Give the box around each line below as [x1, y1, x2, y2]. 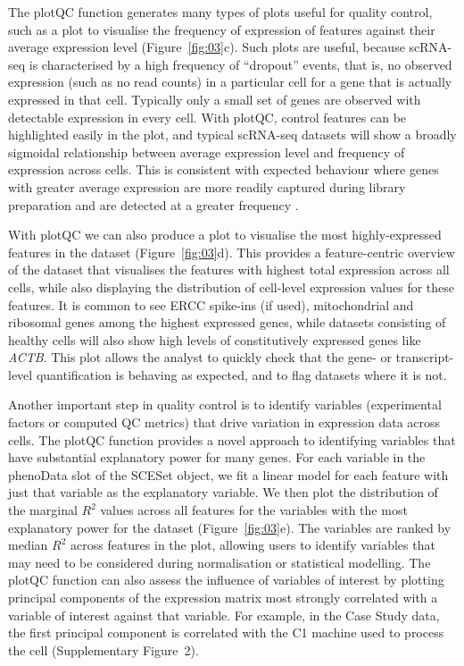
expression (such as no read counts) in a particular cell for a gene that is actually [8, 72, 452, 91]
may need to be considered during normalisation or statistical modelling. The [8, 552, 431, 571]
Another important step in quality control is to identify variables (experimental [8, 395, 442, 414]
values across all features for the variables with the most [100, 501, 408, 519]
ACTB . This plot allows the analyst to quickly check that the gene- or [8, 348, 392, 367]
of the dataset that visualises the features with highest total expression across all [8, 260, 450, 279]
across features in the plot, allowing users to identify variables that [70, 535, 435, 554]
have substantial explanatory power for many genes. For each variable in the [8, 448, 426, 467]
